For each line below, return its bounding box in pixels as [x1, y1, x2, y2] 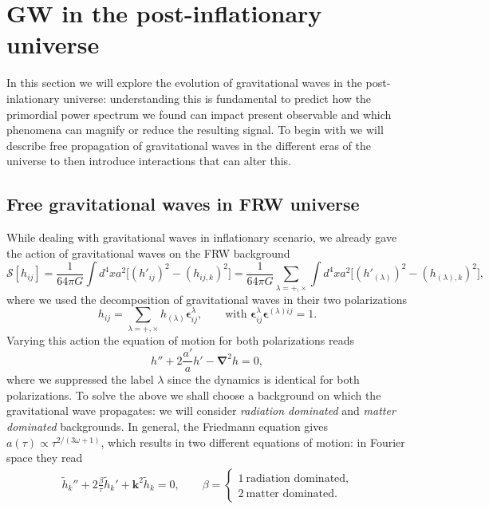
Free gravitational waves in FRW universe [6, 191, 360, 216]
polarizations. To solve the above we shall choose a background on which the [6, 386, 381, 403]
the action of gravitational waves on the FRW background [6, 244, 290, 261]
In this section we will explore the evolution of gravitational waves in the [6, 74, 362, 91]
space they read [6, 449, 83, 466]
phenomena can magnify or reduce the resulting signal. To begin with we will [6, 121, 384, 138]
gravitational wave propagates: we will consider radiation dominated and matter [6, 402, 396, 419]
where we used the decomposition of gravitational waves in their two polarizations [6, 290, 408, 307]
